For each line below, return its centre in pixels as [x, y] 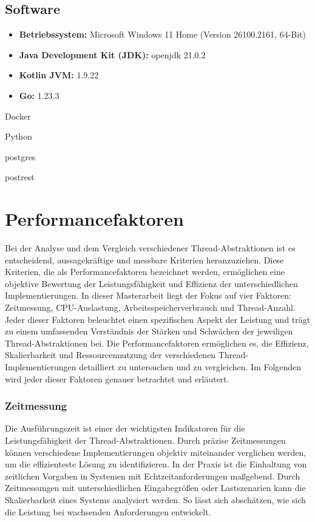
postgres [20, 156]
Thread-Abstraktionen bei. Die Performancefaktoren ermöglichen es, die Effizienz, [157, 343]
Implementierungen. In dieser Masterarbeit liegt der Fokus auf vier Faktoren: [148, 295]
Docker [18, 116]
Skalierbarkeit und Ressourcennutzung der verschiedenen [110, 355]
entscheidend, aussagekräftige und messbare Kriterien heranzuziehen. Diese [144, 259]
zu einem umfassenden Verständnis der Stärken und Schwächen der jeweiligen [149, 331]
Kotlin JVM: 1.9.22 [59, 75]
